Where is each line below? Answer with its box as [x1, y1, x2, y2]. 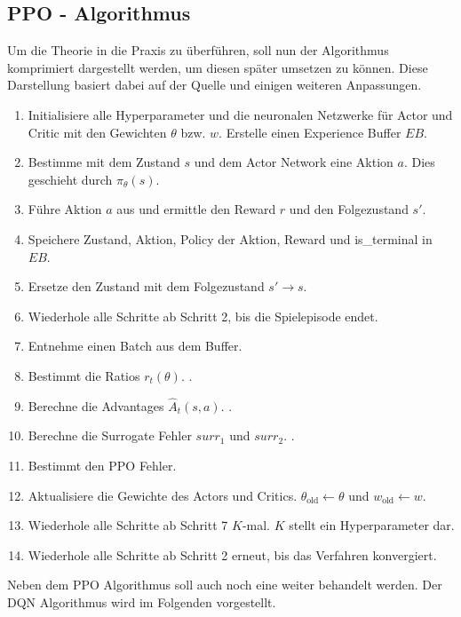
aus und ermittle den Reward [116, 200, 276, 218]
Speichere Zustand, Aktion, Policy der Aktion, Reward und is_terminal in [28, 229, 433, 248]
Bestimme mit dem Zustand [28, 153, 180, 171]
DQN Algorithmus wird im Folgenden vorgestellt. [7, 592, 276, 611]
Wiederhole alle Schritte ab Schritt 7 [28, 516, 228, 534]
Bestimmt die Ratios [28, 366, 140, 384]
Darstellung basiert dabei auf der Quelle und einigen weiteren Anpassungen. [7, 75, 422, 94]
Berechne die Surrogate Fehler [28, 426, 192, 445]
